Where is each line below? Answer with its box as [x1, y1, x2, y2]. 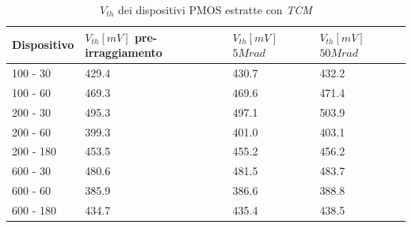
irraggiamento [85, 44, 162, 61]
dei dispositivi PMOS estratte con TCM [117, 2, 312, 17]
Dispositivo [12, 36, 74, 53]
